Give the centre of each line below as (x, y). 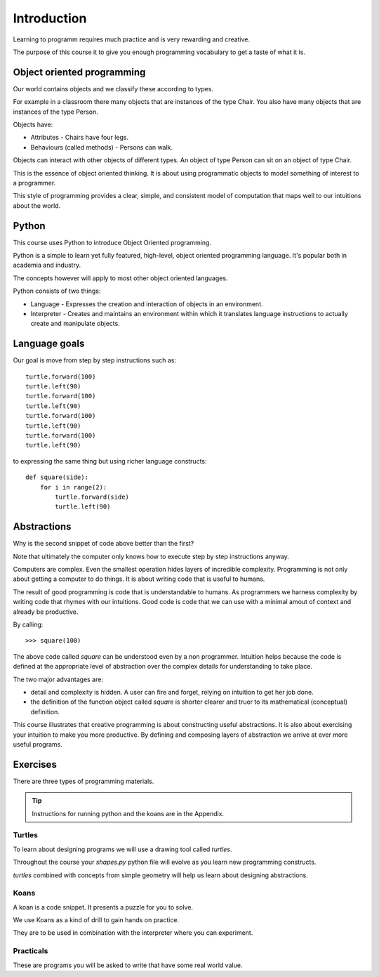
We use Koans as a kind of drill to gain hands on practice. (96, 920)
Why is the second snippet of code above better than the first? (104, 544)
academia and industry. (47, 265)
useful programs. (38, 744)
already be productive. (46, 612)
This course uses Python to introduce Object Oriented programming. (112, 242)
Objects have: (33, 125)
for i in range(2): (73, 487)
